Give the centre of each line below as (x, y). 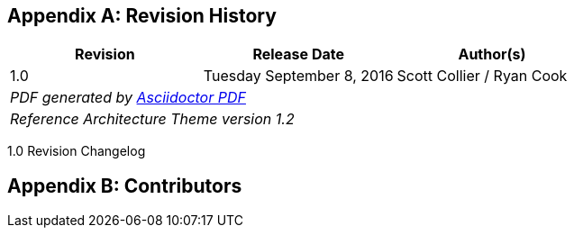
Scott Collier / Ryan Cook (482, 76)
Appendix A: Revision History (142, 16)
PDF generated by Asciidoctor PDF (128, 98)
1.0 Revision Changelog (77, 151)
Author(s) (492, 54)
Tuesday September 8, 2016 (298, 76)
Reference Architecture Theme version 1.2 (152, 119)
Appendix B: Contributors (125, 185)
